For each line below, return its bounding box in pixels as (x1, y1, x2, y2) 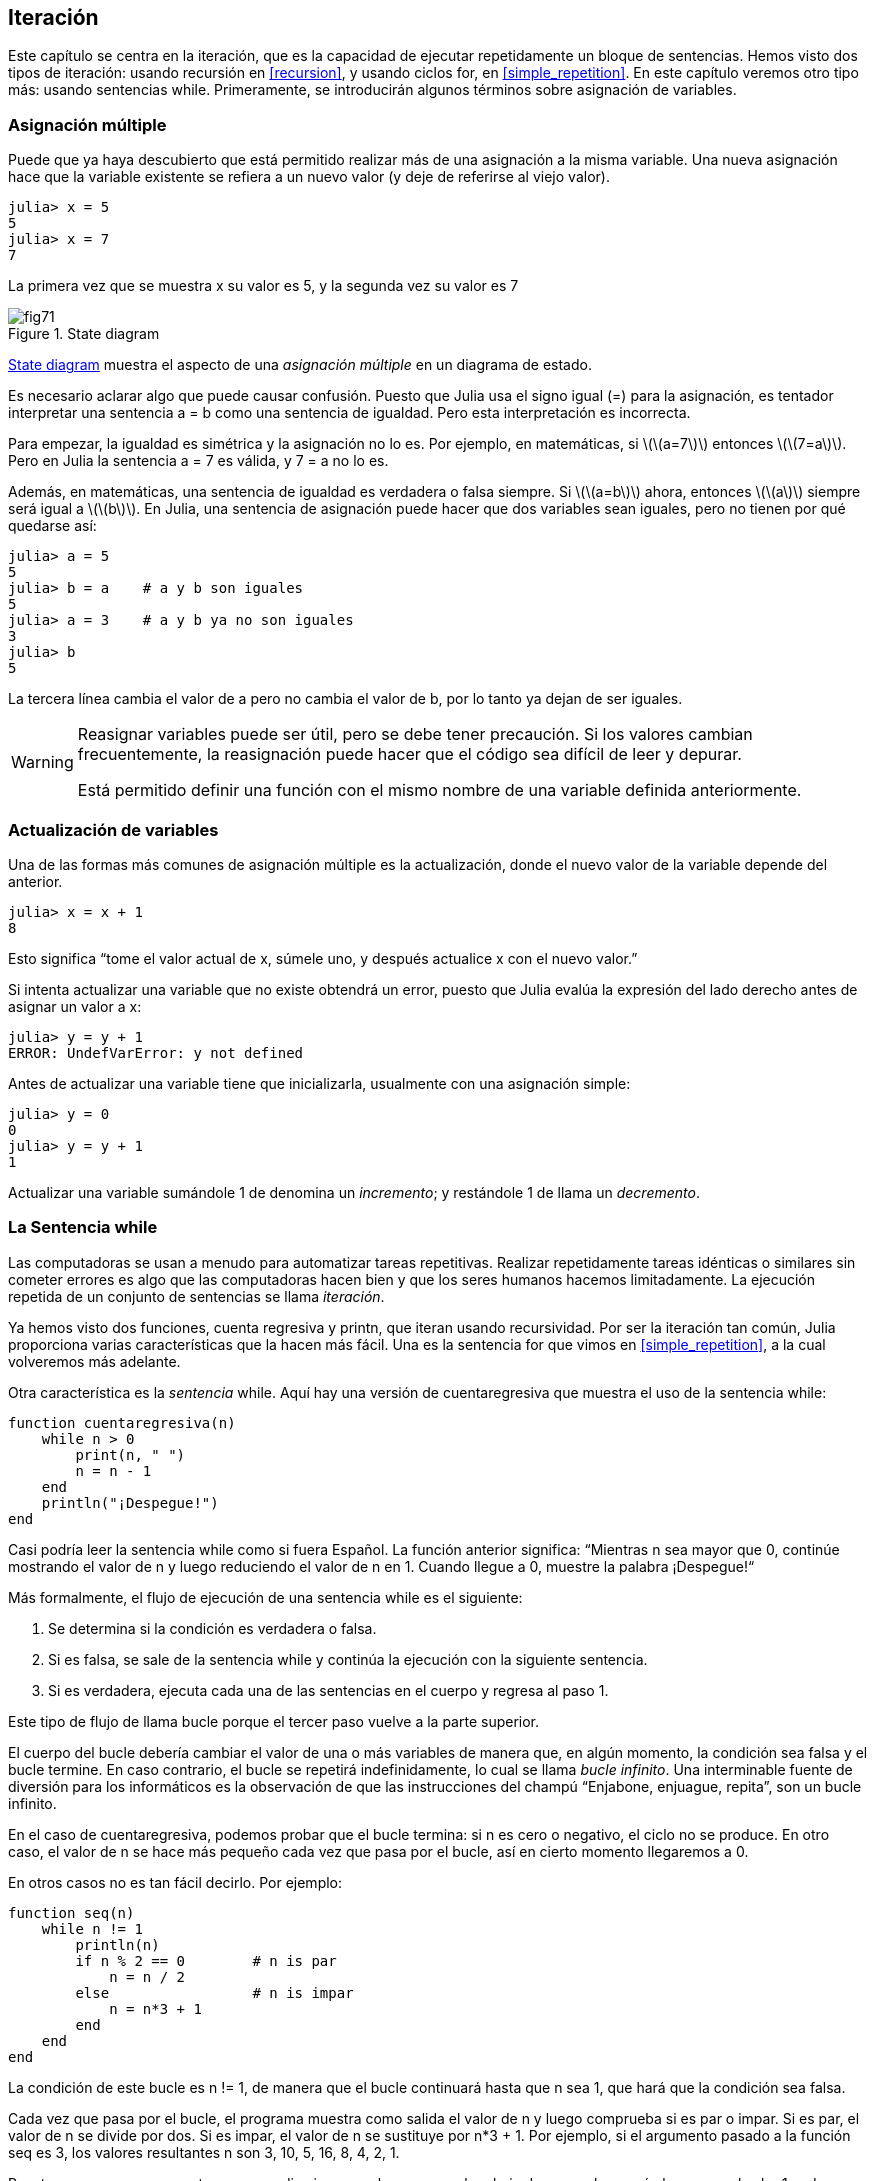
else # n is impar (75, 1984, 354, 2001)
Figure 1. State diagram (8, 325, 160, 343)
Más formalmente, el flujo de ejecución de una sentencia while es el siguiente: (8, 1588, 523, 1606)
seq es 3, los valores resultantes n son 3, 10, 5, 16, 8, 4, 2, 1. (8, 2143, 400, 2161)
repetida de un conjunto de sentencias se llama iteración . (8, 1287, 385, 1305)
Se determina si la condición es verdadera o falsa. (48, 1619, 377, 1637)
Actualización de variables (8, 819, 219, 840)
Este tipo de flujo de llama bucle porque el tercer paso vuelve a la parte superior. (8, 1712, 540, 1730)
